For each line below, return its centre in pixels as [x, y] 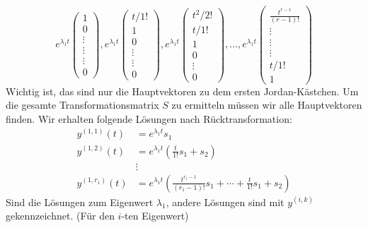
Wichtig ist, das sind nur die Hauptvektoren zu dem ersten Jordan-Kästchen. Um [182, 91]
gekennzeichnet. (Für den [60, 216]
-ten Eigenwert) [155, 216]
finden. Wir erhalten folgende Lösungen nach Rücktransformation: [149, 118]
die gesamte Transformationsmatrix [82, 105]
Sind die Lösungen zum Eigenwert [80, 202]
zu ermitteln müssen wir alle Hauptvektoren [267, 105]
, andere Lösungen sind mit [225, 202]
